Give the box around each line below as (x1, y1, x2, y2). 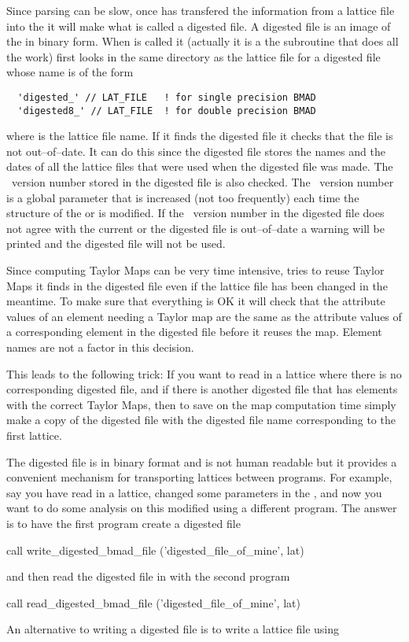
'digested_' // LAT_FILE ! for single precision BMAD (17, 91, 316, 103)
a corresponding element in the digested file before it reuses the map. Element (6, 323, 382, 340)
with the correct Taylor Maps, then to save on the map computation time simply (6, 396, 396, 412)
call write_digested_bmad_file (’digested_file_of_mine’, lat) (6, 541, 304, 558)
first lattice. (6, 426, 62, 443)
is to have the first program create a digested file (6, 515, 241, 531)
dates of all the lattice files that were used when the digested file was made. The (6, 158, 393, 175)
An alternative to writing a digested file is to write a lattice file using (6, 621, 340, 637)
